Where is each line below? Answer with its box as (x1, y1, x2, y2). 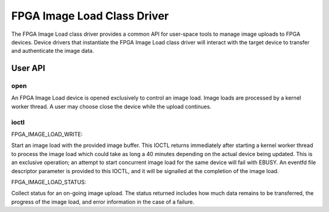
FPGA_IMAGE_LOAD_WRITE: (11, 131, 83, 138)
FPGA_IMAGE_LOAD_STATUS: (11, 178, 87, 185)
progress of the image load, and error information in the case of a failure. (11, 198, 194, 205)
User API (11, 63, 46, 74)
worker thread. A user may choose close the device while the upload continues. (11, 103, 211, 110)
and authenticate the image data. (11, 47, 94, 55)
